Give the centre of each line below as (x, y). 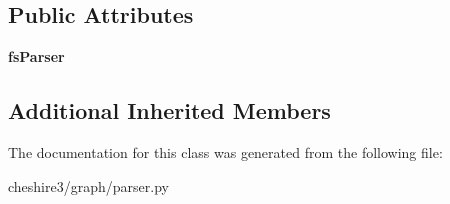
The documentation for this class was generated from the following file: (225, 152)
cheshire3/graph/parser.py (88, 185)
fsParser (36, 56)
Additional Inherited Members (169, 110)
